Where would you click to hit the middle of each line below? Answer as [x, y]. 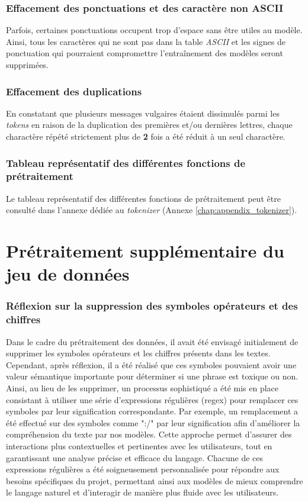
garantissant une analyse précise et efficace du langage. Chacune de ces [134, 457]
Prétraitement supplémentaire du [145, 251]
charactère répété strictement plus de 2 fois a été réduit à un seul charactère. [146, 136]
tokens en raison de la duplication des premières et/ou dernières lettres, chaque [149, 125]
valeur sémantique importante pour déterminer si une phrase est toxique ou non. [152, 376]
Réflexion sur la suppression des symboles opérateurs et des [152, 306]
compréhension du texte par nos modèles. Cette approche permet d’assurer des [149, 434]
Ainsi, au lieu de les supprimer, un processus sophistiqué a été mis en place [142, 388]
